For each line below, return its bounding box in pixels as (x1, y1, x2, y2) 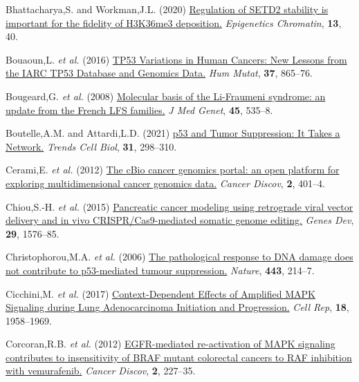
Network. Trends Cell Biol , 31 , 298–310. (6, 139, 177, 153)
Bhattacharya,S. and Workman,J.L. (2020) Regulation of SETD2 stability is (6, 2, 329, 16)
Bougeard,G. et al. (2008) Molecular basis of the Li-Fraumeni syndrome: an (6, 88, 326, 103)
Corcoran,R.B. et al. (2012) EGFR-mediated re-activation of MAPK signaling (6, 336, 335, 351)
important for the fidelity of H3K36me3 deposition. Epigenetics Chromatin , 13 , (6, 15, 342, 30)
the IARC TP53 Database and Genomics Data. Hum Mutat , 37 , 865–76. (6, 66, 313, 80)
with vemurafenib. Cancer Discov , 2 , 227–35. (6, 363, 196, 378)
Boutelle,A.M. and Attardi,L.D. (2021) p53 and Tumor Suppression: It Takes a (6, 126, 340, 140)
